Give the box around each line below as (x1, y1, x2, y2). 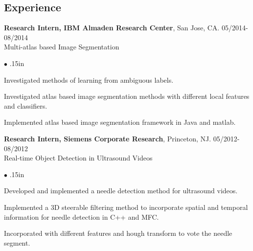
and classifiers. (4, 100, 47, 111)
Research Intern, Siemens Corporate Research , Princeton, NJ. (4, 133, 211, 143)
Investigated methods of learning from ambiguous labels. (4, 74, 174, 85)
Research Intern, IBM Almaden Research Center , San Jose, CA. (4, 23, 220, 33)
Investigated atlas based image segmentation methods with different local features (4, 91, 250, 101)
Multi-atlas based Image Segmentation (4, 42, 119, 52)
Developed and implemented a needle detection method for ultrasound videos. (4, 185, 238, 196)
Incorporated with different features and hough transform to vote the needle (4, 228, 232, 238)
